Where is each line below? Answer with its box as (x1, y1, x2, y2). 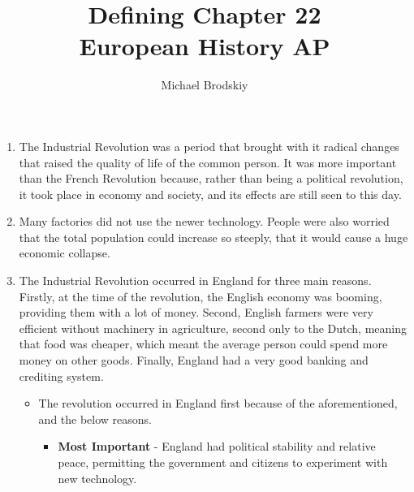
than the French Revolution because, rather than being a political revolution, (19, 170, 403, 187)
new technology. (58, 469, 137, 486)
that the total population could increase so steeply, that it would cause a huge (19, 228, 408, 245)
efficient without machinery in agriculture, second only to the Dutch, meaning (19, 319, 407, 336)
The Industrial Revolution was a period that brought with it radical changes (19, 137, 399, 154)
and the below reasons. (38, 410, 153, 427)
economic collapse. (19, 244, 110, 261)
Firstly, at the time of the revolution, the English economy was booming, (19, 287, 382, 304)
